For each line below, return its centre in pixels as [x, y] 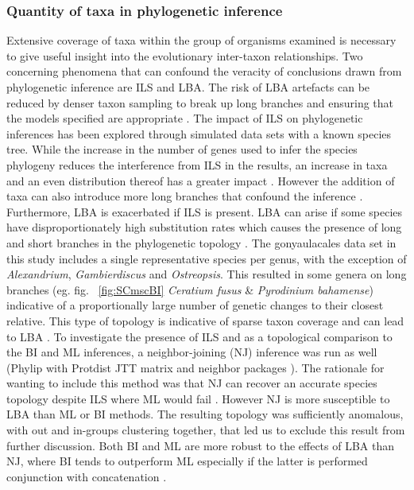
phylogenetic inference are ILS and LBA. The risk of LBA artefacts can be [188, 87]
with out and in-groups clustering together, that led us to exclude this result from [206, 430]
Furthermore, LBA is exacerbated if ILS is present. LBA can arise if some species [205, 211]
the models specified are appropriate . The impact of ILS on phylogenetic [185, 118]
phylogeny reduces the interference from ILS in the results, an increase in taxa [197, 164]
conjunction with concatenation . [87, 476]
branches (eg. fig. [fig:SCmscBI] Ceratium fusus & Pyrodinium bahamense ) [190, 289]
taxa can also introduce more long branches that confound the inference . [185, 196]
